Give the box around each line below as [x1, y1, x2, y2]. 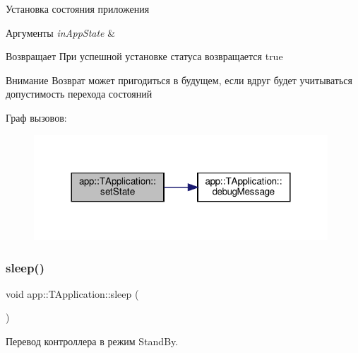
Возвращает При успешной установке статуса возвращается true [6, 49, 283, 64]
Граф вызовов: [6, 110, 67, 125]
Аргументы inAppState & [6, 25, 116, 40]
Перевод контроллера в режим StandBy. [6, 334, 179, 349]
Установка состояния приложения [6, 1, 150, 16]
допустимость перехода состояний [6, 86, 153, 101]
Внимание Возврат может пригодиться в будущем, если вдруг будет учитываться [6, 72, 353, 87]
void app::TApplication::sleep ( [6, 286, 139, 301]
